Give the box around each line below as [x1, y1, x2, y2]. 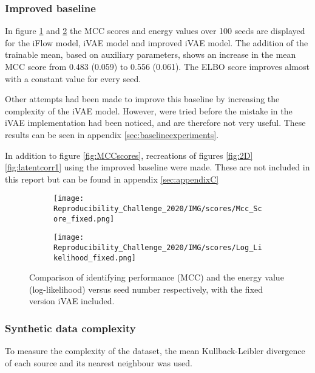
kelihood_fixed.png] [53, 253, 137, 262]
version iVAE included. [29, 295, 115, 307]
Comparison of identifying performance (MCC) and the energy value [29, 271, 284, 284]
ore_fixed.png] [53, 214, 115, 223]
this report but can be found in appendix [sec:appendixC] [5, 172, 219, 185]
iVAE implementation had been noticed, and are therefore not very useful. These [5, 116, 306, 129]
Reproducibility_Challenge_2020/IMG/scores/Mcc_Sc [53, 204, 262, 213]
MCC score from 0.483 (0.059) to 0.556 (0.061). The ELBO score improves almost [5, 60, 310, 72]
